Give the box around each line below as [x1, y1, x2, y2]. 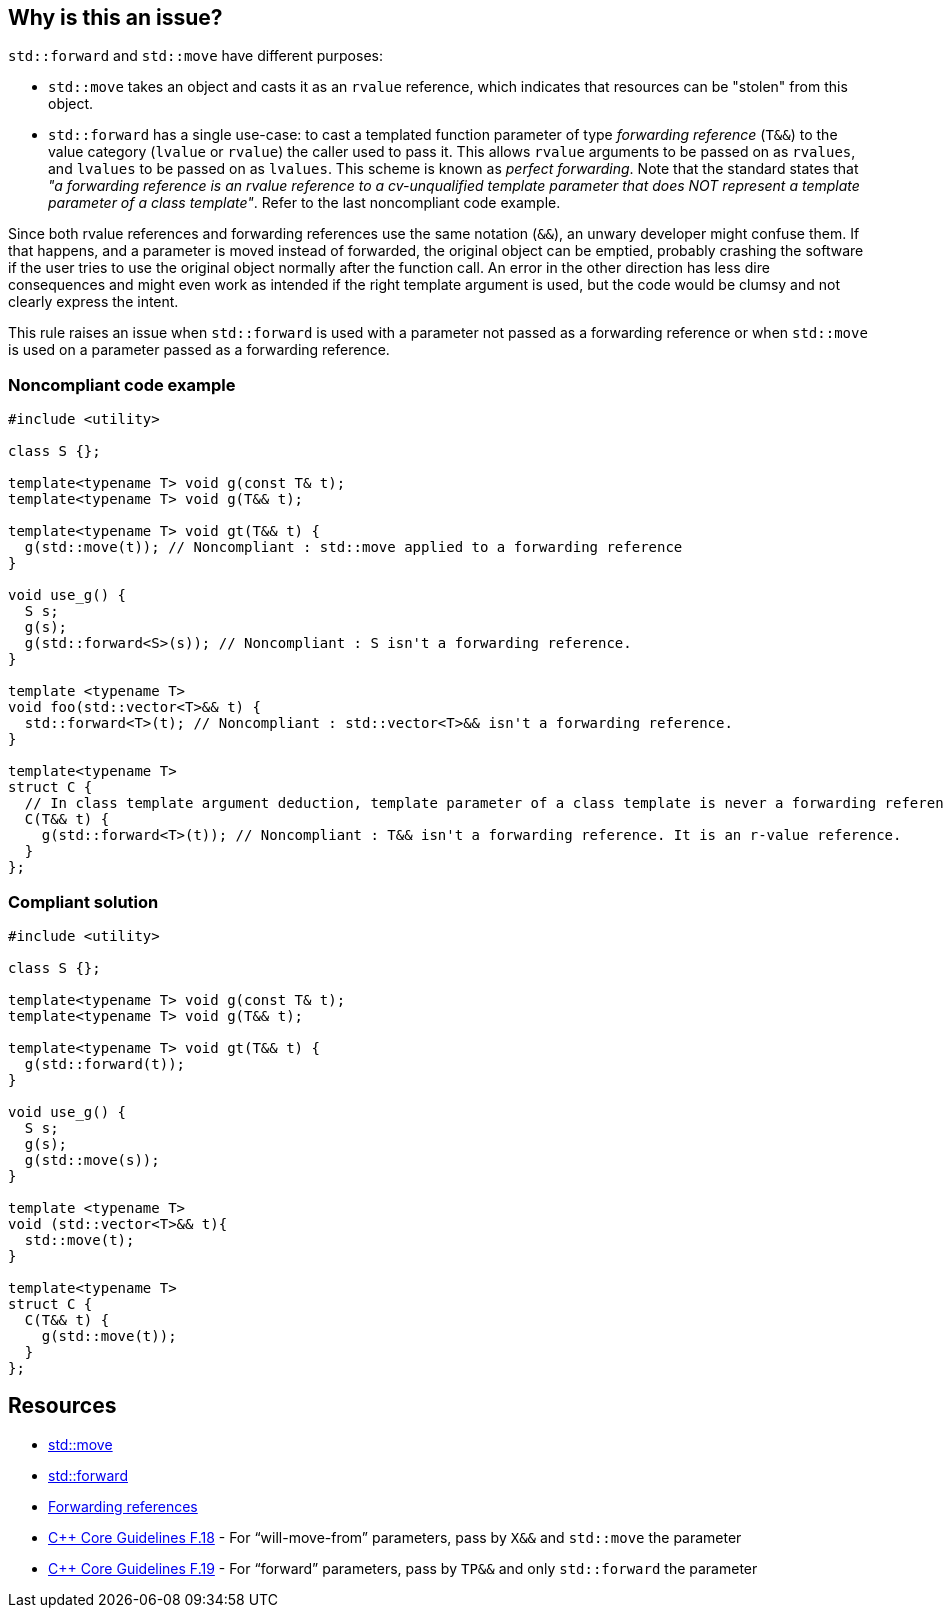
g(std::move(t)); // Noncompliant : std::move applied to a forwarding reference [24, 539, 683, 556]
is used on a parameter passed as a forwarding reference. [8, 341, 390, 359]
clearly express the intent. [8, 293, 179, 311]
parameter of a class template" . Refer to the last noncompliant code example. [48, 194, 561, 212]
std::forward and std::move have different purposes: [8, 47, 383, 65]
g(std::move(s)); [24, 1151, 160, 1168]
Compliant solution [8, 891, 159, 912]
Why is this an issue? [8, 5, 223, 30]
